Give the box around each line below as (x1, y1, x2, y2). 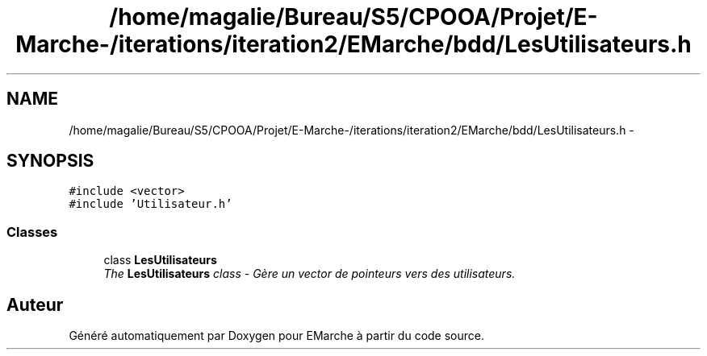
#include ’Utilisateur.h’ (69, 197, 232, 211)
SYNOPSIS (6, 151, 94, 172)
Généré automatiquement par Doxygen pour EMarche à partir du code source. (69, 329, 484, 343)
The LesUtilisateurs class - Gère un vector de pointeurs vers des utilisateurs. (103, 267, 516, 281)
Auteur (6, 294, 64, 315)
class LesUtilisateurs (103, 253, 217, 267)
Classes (6, 223, 58, 240)
